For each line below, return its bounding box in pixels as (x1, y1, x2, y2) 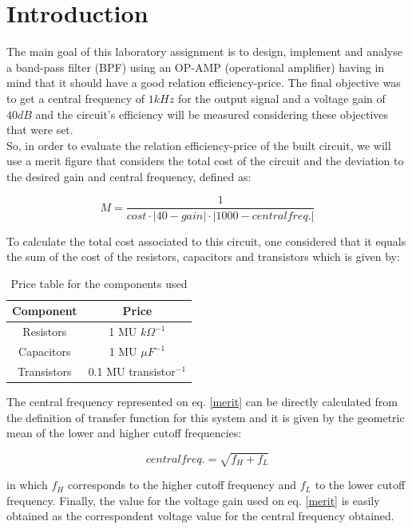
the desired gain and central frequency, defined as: (6, 168, 252, 184)
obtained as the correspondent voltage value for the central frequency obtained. (6, 507, 394, 524)
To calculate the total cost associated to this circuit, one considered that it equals (6, 232, 406, 249)
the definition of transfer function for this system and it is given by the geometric (6, 409, 405, 425)
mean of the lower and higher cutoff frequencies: (6, 424, 242, 441)
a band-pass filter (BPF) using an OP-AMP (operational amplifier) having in (6, 58, 385, 75)
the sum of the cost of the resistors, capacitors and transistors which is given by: (6, 248, 400, 265)
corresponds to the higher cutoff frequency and (67, 476, 297, 493)
